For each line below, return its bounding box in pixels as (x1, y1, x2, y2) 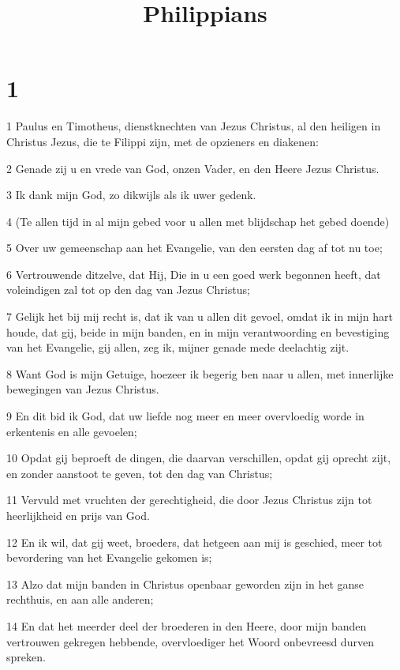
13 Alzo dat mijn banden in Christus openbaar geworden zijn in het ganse (6, 575, 364, 592)
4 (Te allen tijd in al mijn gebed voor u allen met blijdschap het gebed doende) (6, 213, 390, 229)
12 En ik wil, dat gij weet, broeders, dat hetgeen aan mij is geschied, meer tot (6, 533, 383, 550)
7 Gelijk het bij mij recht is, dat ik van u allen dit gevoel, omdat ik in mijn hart (6, 308, 393, 325)
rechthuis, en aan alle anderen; (6, 591, 154, 608)
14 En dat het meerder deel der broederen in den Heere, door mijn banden (6, 617, 367, 634)
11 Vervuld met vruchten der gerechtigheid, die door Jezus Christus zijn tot (6, 491, 372, 508)
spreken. (6, 649, 46, 665)
